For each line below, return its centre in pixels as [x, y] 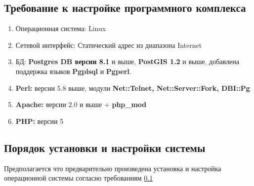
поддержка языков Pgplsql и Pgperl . [73, 71]
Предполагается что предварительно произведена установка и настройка [113, 168]
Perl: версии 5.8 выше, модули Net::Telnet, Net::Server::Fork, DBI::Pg [133, 88]
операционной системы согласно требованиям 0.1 [79, 178]
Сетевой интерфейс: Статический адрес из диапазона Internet [109, 45]
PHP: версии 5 [40, 121]
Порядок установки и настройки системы [105, 147]
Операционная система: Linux [61, 28]
